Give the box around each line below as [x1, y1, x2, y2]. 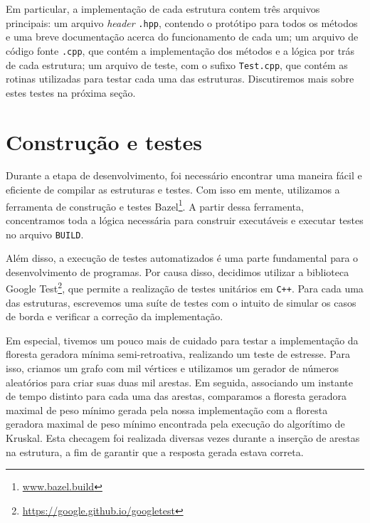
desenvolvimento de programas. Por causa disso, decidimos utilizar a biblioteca [6, 264, 349, 279]
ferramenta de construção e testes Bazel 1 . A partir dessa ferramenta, [6, 196, 304, 213]
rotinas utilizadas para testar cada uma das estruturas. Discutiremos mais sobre [6, 71, 354, 86]
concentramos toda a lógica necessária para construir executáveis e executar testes [6, 212, 364, 227]
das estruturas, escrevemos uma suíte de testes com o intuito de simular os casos [6, 295, 356, 310]
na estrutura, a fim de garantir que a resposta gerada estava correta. [6, 444, 304, 459]
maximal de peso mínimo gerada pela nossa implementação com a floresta [6, 402, 328, 417]
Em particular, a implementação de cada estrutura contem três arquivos [6, 1, 320, 16]
